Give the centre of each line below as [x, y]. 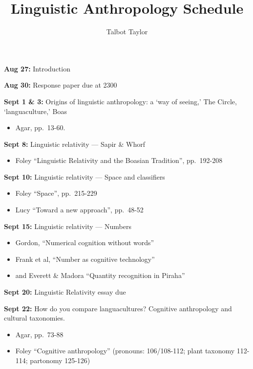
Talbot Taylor [127, 32]
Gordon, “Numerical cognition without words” [85, 242]
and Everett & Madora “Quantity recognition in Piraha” [100, 275]
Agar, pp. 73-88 [39, 334]
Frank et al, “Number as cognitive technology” [85, 259]
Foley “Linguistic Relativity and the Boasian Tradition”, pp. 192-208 [119, 160]
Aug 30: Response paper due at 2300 [61, 85]
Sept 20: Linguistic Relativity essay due [65, 292]
